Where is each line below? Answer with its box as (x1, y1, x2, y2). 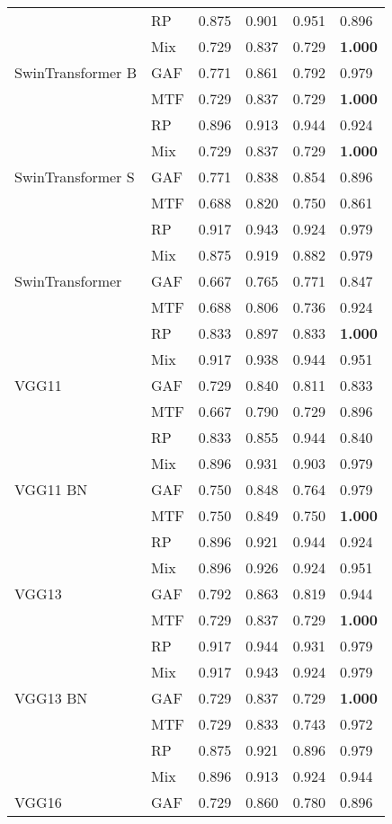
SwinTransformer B (14, 62, 138, 83)
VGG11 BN (14, 479, 88, 500)
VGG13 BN (14, 687, 88, 708)
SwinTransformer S (14, 166, 135, 187)
